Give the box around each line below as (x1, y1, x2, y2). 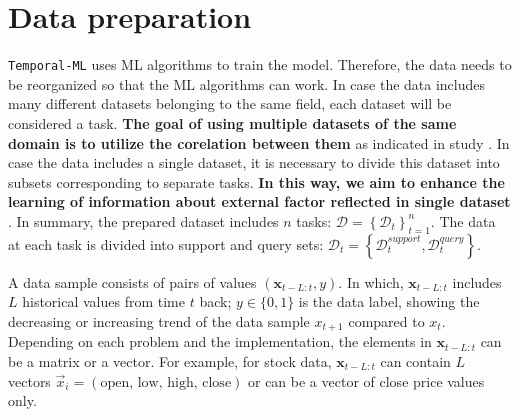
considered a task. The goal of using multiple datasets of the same (8, 112, 457, 133)
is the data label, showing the (298, 291, 480, 312)
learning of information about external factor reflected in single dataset (8, 191, 511, 212)
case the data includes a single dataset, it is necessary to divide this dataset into (8, 152, 500, 173)
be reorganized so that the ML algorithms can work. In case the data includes (8, 73, 486, 94)
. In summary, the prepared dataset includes (8, 210, 279, 231)
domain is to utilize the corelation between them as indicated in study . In (8, 132, 510, 153)
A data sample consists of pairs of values (8, 271, 257, 292)
